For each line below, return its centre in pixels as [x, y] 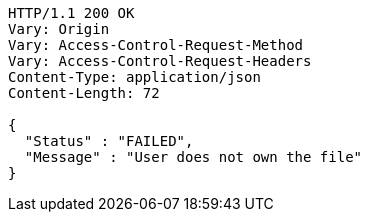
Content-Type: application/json [134, 77]
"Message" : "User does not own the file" [193, 157]
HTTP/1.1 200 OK [71, 13]
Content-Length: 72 [84, 93]
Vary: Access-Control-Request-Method [156, 45]
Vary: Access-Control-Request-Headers [160, 61]
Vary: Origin [59, 29]
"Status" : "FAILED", [109, 141]
